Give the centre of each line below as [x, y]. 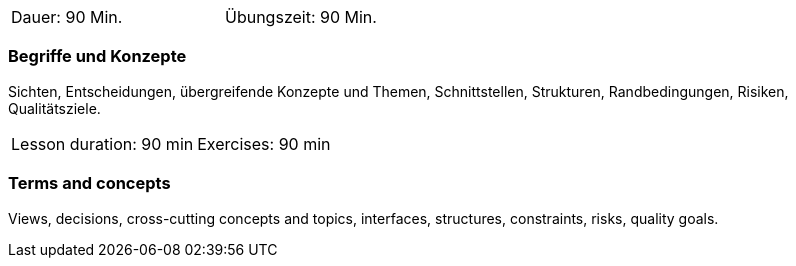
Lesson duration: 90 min [102, 143]
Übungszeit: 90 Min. [301, 17]
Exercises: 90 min [264, 143]
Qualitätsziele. [54, 108]
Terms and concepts [89, 183]
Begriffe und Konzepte [97, 56]
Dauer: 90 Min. [67, 17]
